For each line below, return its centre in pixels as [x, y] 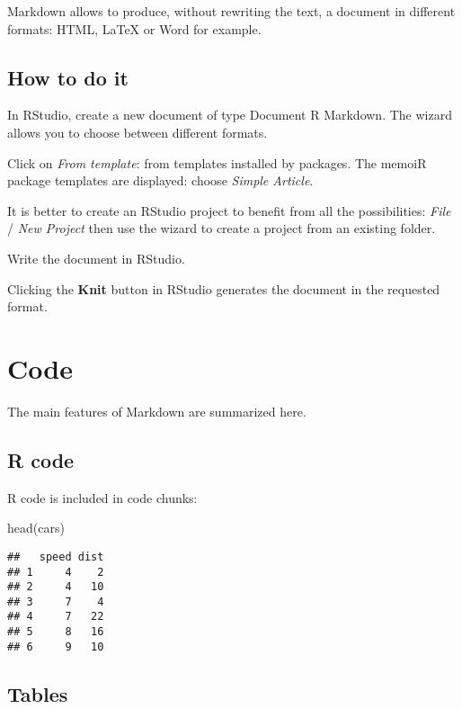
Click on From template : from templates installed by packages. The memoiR [217, 162]
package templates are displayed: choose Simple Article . [160, 180]
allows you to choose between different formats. [138, 132]
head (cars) [36, 528]
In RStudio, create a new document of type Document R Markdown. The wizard [230, 115]
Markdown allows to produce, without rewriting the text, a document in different [231, 11]
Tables [38, 693]
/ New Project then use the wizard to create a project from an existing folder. [222, 228]
